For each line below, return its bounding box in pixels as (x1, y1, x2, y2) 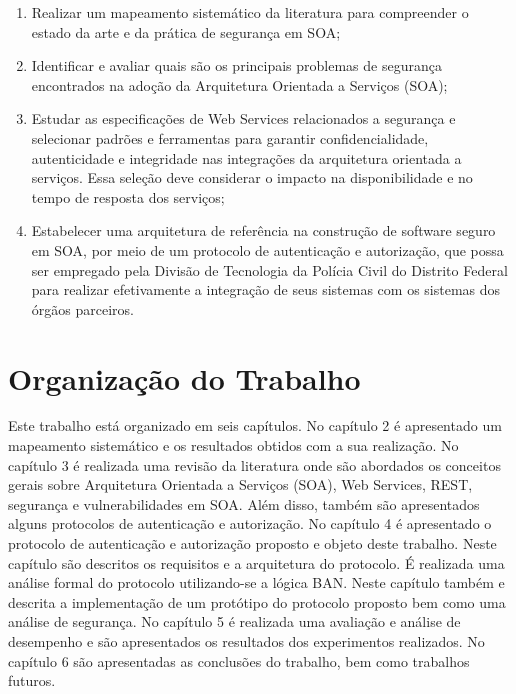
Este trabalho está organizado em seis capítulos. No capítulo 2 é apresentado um (8, 415, 502, 436)
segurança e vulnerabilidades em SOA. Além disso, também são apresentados (8, 493, 480, 514)
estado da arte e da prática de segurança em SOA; (31, 21, 341, 42)
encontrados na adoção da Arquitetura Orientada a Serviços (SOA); (31, 74, 448, 95)
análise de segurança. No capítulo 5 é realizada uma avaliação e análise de (8, 611, 461, 632)
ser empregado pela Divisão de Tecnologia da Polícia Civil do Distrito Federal (31, 259, 508, 280)
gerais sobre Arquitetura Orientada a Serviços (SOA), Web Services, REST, (8, 474, 473, 495)
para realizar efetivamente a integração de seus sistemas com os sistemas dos (31, 279, 501, 300)
